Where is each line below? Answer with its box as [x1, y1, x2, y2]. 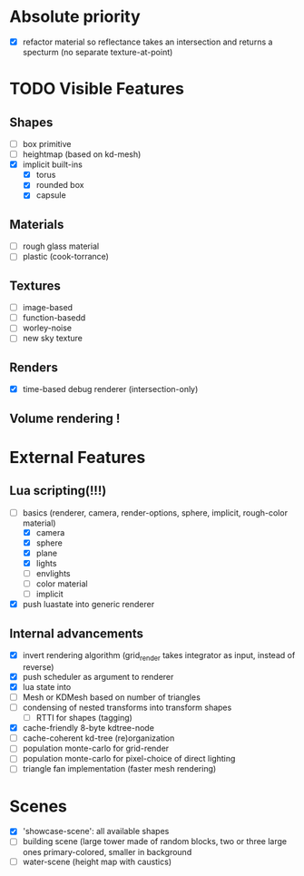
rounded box [35, 180, 84, 191]
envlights [35, 567, 71, 578]
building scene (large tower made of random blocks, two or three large [22, 836, 288, 847]
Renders [9, 359, 59, 375]
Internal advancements [9, 625, 143, 641]
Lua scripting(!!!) [9, 483, 107, 498]
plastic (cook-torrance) [22, 251, 109, 262]
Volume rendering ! [9, 410, 121, 426]
